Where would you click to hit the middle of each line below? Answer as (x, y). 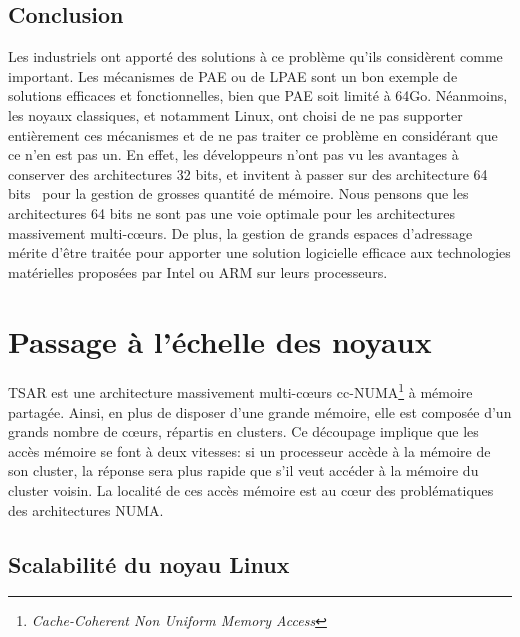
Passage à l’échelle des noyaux (220, 340)
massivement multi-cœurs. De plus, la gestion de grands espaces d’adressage (240, 232)
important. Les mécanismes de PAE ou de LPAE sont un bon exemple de (233, 75)
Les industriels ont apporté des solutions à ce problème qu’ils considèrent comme (255, 56)
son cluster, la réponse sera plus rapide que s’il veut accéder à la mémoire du (243, 470)
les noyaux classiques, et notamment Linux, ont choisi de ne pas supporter (235, 114)
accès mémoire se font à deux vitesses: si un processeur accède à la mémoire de (249, 450)
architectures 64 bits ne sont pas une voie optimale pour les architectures (232, 212)
